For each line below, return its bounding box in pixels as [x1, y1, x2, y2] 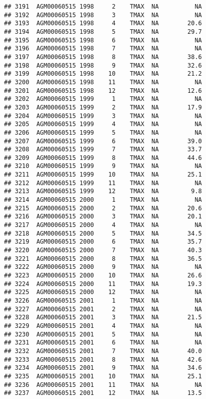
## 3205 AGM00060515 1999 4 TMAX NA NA [4, 121, 202, 128]
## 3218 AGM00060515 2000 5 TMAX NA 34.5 [4, 230, 202, 237]
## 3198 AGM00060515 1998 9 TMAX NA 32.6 [4, 62, 202, 69]
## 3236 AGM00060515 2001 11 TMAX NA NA [4, 381, 202, 388]
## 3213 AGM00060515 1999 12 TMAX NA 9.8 [4, 188, 202, 195]
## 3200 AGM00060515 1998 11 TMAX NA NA [4, 78, 202, 86]
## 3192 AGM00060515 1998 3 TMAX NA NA [4, 11, 202, 19]
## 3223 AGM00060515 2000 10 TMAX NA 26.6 [4, 272, 202, 279]
